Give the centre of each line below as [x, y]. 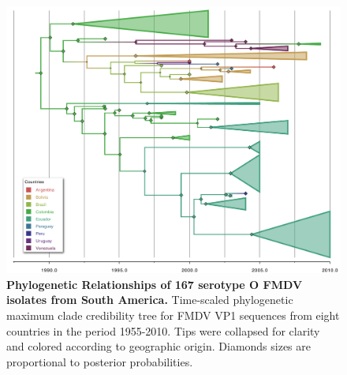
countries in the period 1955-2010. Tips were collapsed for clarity [163, 330]
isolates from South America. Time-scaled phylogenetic [150, 300]
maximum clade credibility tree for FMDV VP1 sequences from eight [173, 315]
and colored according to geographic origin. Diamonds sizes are [159, 346]
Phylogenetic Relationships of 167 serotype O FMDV [155, 284]
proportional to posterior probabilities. [100, 361]
